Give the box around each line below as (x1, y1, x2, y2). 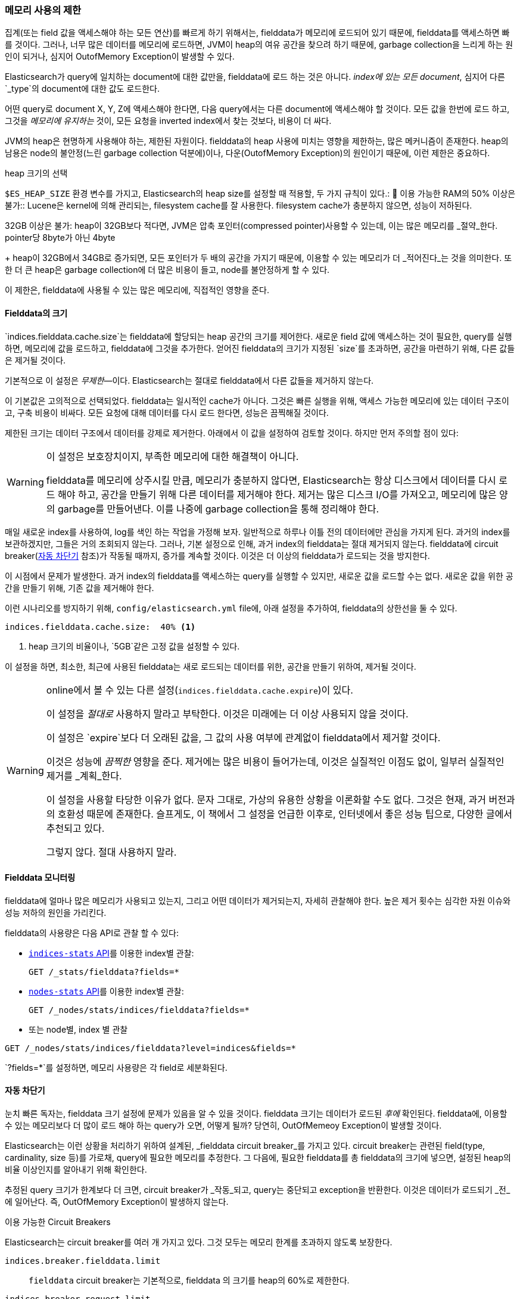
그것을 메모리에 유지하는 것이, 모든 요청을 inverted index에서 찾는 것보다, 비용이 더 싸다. (5, 116, 332, 126)
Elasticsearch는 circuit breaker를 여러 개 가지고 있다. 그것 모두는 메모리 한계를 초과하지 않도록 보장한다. (5, 1237, 393, 1248)
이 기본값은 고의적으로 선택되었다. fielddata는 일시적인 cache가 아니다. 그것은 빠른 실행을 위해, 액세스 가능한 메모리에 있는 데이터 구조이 (5, 395, 509, 406)
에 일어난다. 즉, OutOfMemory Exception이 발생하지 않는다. (5, 1197, 229, 1207)
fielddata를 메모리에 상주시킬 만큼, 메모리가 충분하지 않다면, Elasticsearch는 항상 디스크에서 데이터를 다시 (46, 474, 496, 486)
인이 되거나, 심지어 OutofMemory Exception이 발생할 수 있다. (5, 51, 235, 62)
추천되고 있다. (46, 822, 105, 834)
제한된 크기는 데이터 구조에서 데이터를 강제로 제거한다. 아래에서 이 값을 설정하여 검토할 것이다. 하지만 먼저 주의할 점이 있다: (5, 427, 459, 438)
